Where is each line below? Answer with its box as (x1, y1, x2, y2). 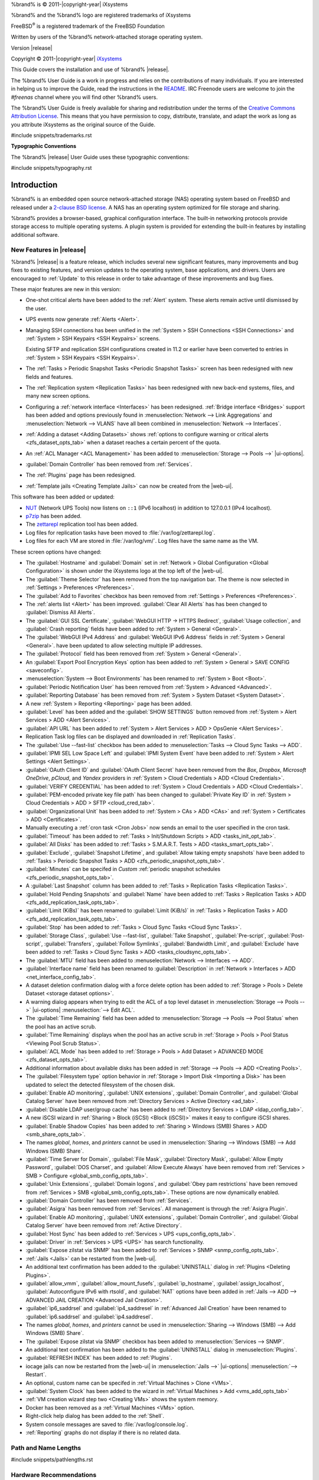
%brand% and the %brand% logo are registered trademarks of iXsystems (11, 12, 191, 19)
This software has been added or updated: (11, 493, 115, 500)
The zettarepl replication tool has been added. (25, 521, 138, 528)
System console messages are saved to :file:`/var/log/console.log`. (25, 1421, 188, 1428)
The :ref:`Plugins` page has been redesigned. (25, 471, 136, 479)
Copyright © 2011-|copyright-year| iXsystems (11, 55, 122, 62)
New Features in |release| (11, 246, 86, 254)
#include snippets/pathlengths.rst (11, 1456, 93, 1463)
